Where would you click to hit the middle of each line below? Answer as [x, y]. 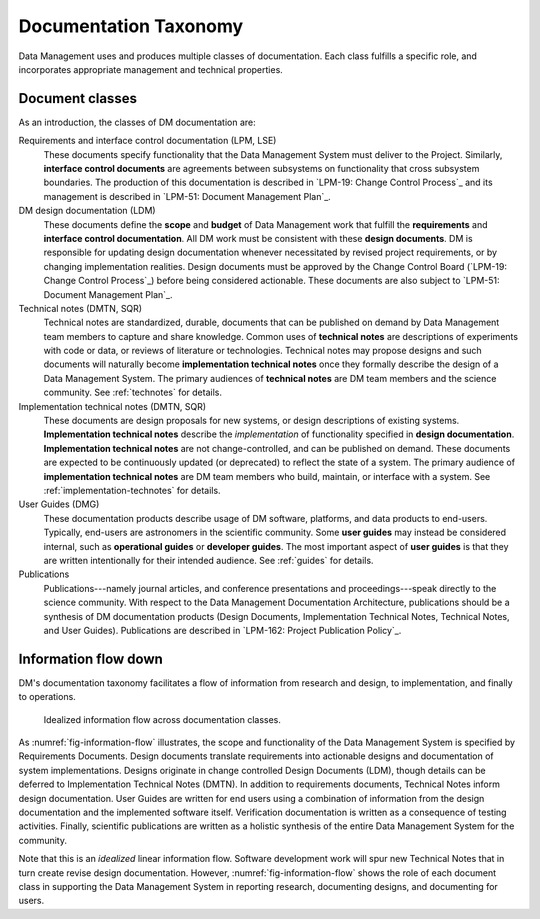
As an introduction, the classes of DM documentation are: [137, 122]
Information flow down [91, 658]
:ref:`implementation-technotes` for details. [132, 490]
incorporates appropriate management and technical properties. [151, 69]
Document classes [77, 98]
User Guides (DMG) [59, 504]
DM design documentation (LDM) [87, 211]
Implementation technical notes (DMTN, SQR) [112, 406]
